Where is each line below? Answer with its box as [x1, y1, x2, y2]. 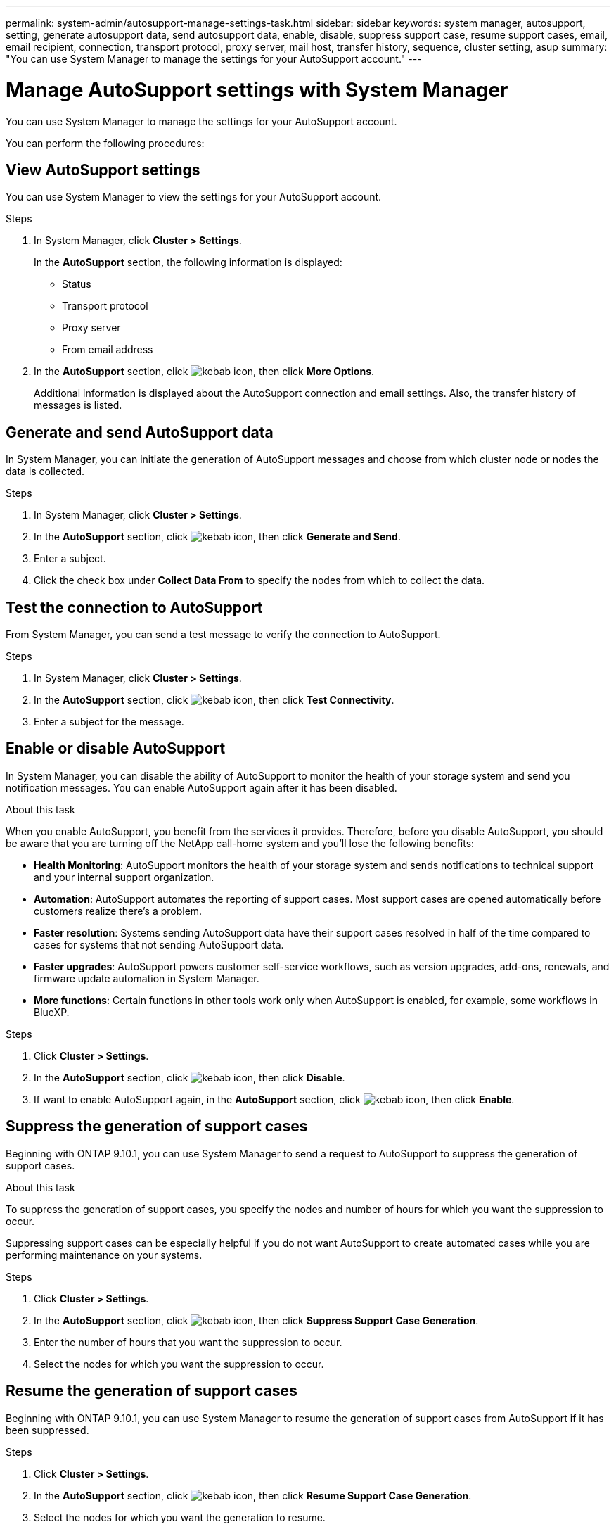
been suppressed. [6, 1423, 89, 1436]
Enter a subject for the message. [34, 716, 184, 728]
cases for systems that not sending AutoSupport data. [34, 938, 284, 951]
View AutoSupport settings [6, 160, 200, 179]
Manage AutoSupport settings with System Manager [6, 77, 508, 102]
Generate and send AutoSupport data [6, 423, 274, 441]
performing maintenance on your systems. [6, 1248, 203, 1261]
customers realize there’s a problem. [34, 904, 203, 917]
